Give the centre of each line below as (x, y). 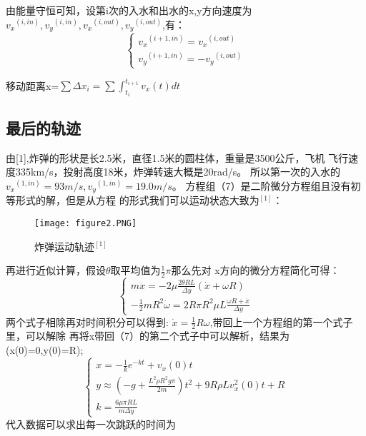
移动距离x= (33, 85)
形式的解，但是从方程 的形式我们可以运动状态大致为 (137, 200)
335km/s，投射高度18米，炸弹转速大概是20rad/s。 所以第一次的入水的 (178, 172)
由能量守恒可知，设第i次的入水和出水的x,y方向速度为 (129, 10)
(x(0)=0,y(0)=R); (45, 350)
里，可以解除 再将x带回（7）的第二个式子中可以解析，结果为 (148, 336)
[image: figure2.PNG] (86, 223)
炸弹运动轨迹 (64, 246)
